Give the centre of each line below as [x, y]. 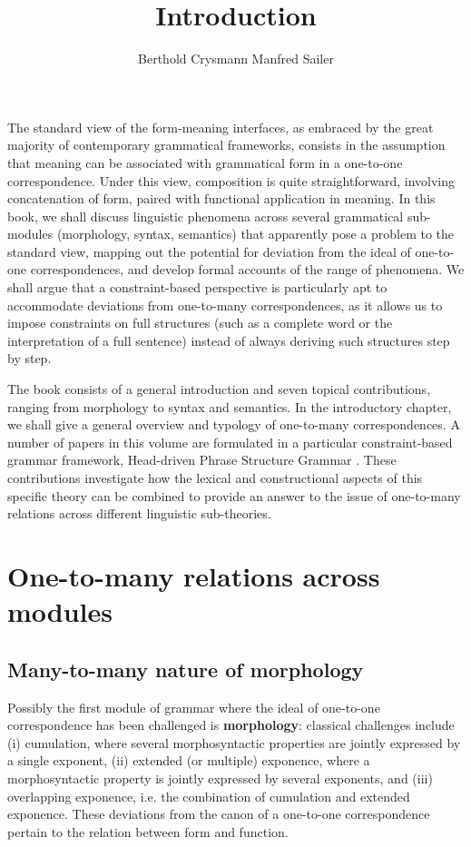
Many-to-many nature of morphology [186, 669]
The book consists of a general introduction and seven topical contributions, [219, 389]
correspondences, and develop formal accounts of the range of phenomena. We [247, 269]
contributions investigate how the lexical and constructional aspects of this [215, 478]
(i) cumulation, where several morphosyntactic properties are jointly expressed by [234, 742]
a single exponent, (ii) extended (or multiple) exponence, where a [189, 760]
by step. [29, 358]
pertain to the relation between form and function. [148, 831]
